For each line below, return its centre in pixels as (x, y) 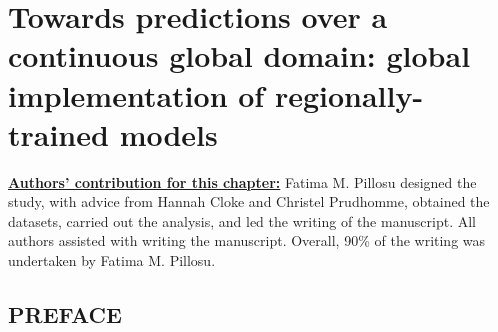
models (168, 133)
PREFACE (65, 314)
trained (58, 133)
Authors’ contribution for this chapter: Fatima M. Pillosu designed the (242, 181)
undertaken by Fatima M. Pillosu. (112, 260)
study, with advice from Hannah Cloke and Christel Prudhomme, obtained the (249, 201)
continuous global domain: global (239, 55)
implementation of (136, 94)
